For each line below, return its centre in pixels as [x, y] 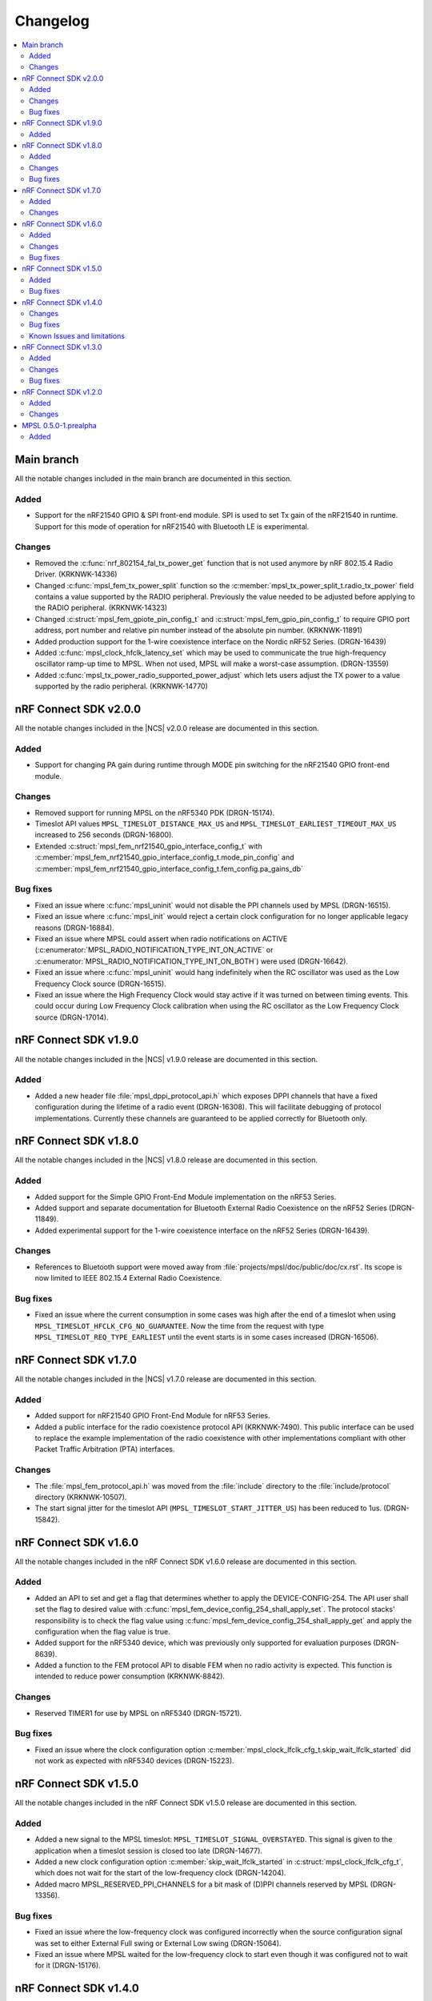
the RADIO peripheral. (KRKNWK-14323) [101, 608]
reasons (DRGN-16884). [75, 928]
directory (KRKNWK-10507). [81, 1497]
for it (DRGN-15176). [68, 1966]
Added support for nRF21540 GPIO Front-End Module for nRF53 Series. [152, 1416]
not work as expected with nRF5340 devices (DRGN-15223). [135, 1761]
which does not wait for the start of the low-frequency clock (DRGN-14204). [160, 1873]
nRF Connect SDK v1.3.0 [62, 347]
